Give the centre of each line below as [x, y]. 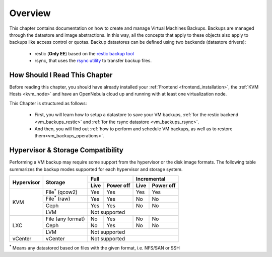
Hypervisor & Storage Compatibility [66, 150]
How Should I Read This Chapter [61, 75]
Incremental [151, 179]
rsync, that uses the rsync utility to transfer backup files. [93, 61]
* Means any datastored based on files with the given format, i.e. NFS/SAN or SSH [94, 247]
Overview [30, 13]
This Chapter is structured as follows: [48, 103]
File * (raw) [58, 198]
